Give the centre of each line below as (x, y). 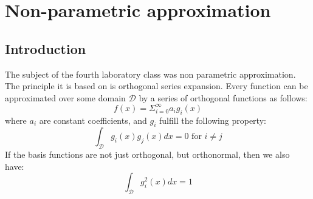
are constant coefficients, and (93, 120)
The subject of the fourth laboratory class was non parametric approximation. (150, 74)
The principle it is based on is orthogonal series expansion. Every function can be (156, 86)
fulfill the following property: (213, 120)
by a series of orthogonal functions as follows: (223, 97)
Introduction (46, 48)
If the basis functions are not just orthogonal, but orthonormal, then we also (147, 154)
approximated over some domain (65, 97)
